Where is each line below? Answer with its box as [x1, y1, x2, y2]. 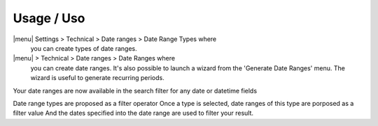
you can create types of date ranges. [30, 44, 137, 52]
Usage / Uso [13, 10, 85, 26]
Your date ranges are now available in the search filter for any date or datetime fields [13, 86, 258, 95]
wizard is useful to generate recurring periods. [30, 74, 164, 82]
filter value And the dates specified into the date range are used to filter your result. [13, 109, 254, 118]
